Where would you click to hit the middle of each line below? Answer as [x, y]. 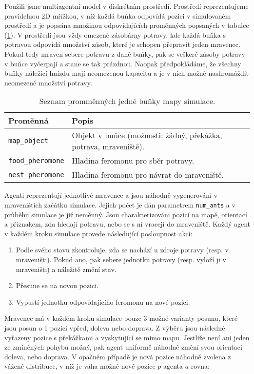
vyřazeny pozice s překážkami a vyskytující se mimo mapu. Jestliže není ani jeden [127, 337]
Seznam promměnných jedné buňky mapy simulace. [127, 101]
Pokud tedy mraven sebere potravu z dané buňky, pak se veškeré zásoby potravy [125, 53]
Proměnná [29, 121]
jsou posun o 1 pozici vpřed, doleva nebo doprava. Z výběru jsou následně [115, 327]
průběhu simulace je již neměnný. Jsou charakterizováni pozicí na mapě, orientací [126, 214]
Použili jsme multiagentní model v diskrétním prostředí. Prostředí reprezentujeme [127, 6]
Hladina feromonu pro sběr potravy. [133, 161]
